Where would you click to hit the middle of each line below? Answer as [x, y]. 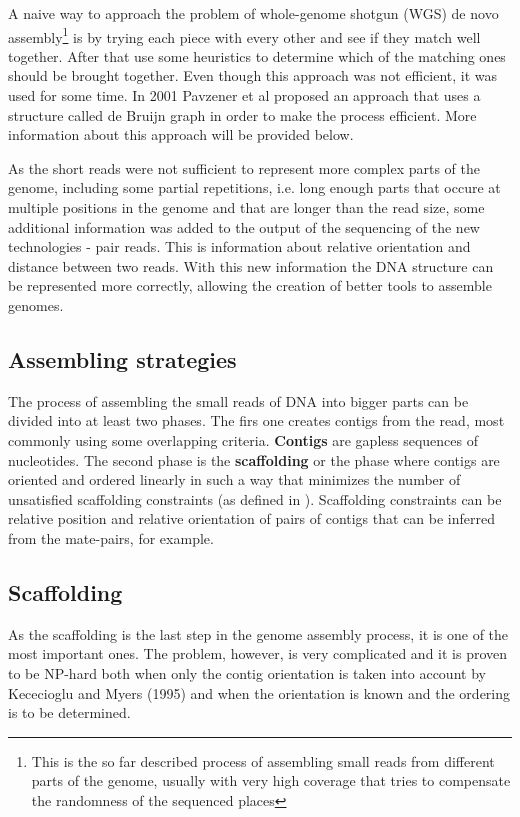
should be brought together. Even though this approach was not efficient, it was [253, 75]
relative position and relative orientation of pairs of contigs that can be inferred [252, 518]
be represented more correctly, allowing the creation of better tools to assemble [250, 285]
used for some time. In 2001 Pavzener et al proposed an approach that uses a [244, 95]
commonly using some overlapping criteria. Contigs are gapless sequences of [243, 439]
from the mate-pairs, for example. [111, 537]
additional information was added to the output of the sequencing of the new [244, 226]
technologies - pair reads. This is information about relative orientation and [239, 246]
